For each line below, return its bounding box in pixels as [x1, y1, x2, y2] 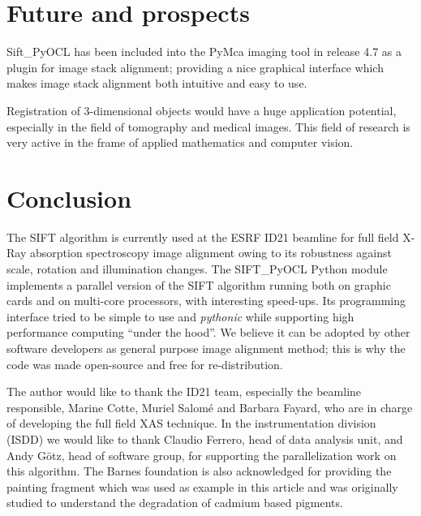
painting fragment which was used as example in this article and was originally [6, 478, 398, 495]
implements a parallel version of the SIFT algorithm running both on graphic [6, 276, 391, 293]
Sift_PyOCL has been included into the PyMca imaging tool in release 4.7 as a [6, 43, 402, 60]
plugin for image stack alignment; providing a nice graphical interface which [6, 58, 384, 75]
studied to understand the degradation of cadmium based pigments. [6, 494, 343, 511]
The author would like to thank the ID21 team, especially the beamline [6, 383, 362, 400]
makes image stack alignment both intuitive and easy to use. [6, 75, 307, 92]
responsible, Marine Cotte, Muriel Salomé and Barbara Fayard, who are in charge [6, 398, 413, 415]
